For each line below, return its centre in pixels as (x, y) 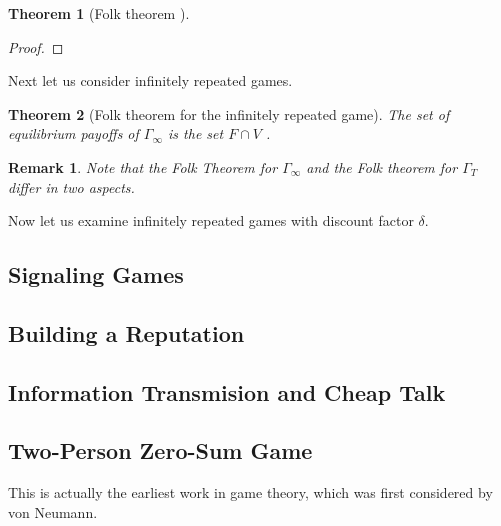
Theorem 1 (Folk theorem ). (99, 13)
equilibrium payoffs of (73, 133)
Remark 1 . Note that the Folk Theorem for (143, 166)
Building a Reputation (126, 332)
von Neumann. (53, 511)
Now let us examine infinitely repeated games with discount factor (211, 220)
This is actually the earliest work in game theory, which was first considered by (250, 492)
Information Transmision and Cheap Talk (227, 391)
